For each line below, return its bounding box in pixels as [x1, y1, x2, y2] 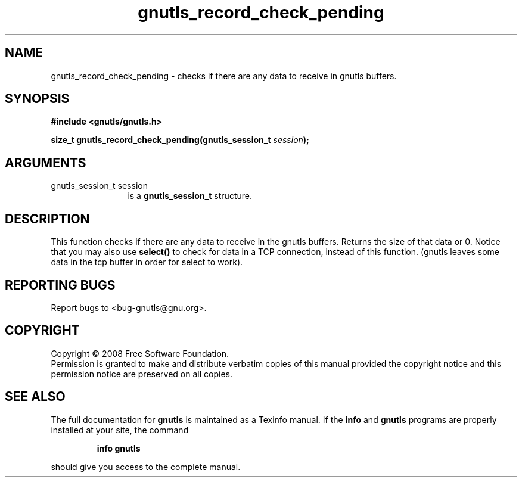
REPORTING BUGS [5, 277, 116, 293]
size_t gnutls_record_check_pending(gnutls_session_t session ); [51, 135, 309, 145]
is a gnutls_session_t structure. [128, 191, 252, 201]
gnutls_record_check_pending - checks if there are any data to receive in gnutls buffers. [51, 70, 397, 81]
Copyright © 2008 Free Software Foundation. [51, 348, 229, 359]
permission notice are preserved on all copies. [51, 368, 232, 379]
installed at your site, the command [51, 424, 189, 435]
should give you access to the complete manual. [51, 461, 241, 472]
